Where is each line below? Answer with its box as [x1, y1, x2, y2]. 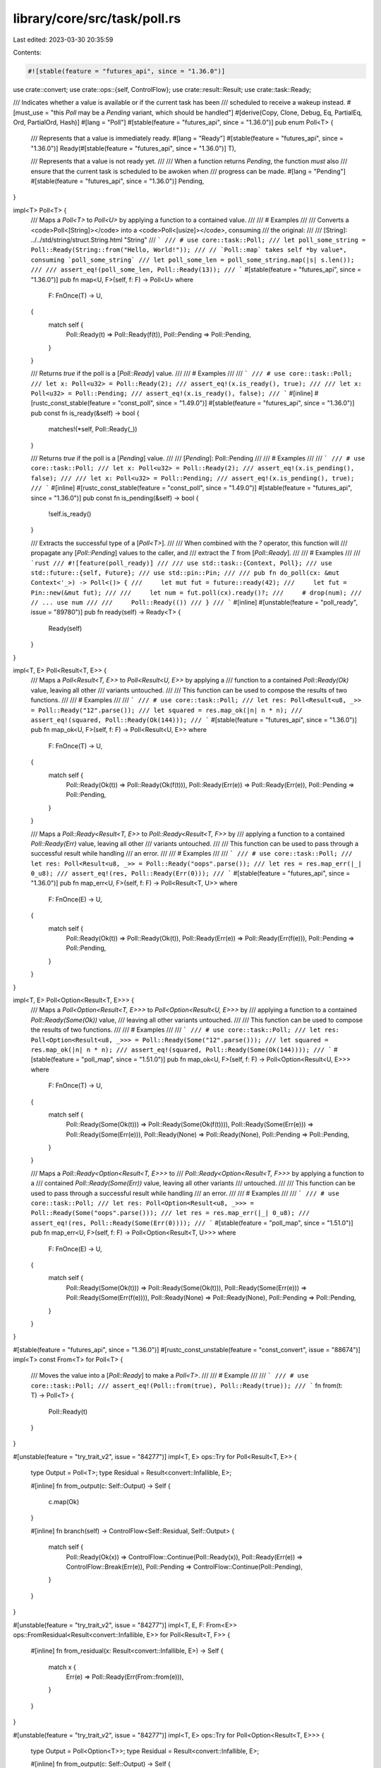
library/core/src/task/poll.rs [13, 11, 181, 26]
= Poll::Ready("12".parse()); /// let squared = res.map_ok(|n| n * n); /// [30, 706, 303, 714]
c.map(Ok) [48, 1498, 80, 1506]
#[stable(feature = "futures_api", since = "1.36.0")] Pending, [30, 177, 205, 185]
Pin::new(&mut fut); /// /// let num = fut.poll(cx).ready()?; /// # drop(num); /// [30, 588, 363, 597]
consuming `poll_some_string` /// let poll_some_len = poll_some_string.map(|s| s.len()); [30, 255, 355, 264]
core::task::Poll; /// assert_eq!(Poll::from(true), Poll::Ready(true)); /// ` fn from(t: [30, 1381, 343, 1390]
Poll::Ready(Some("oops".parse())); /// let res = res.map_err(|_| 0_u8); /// [30, 1209, 310, 1217]
